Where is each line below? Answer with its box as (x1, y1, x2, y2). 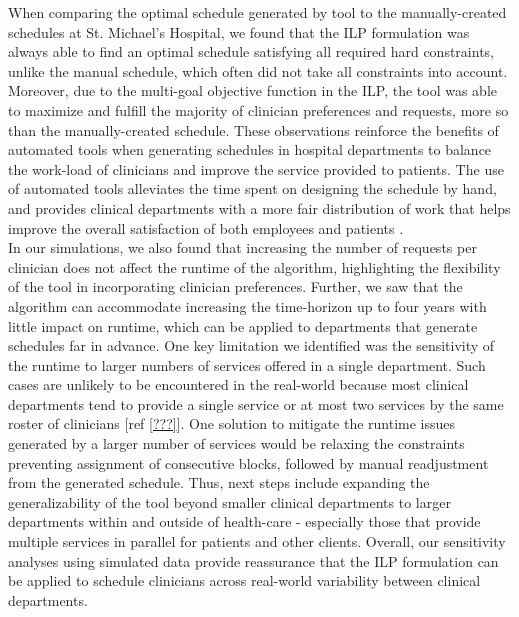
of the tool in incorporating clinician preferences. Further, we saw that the (8, 276, 463, 297)
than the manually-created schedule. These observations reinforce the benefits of (8, 119, 499, 140)
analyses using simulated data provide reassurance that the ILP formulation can (8, 550, 499, 571)
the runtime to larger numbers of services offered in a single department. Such (8, 354, 486, 375)
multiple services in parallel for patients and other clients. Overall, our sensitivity (8, 531, 506, 552)
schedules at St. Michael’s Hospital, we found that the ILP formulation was (8, 21, 470, 42)
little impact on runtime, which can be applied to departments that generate (8, 315, 478, 336)
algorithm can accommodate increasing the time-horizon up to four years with (8, 295, 487, 316)
